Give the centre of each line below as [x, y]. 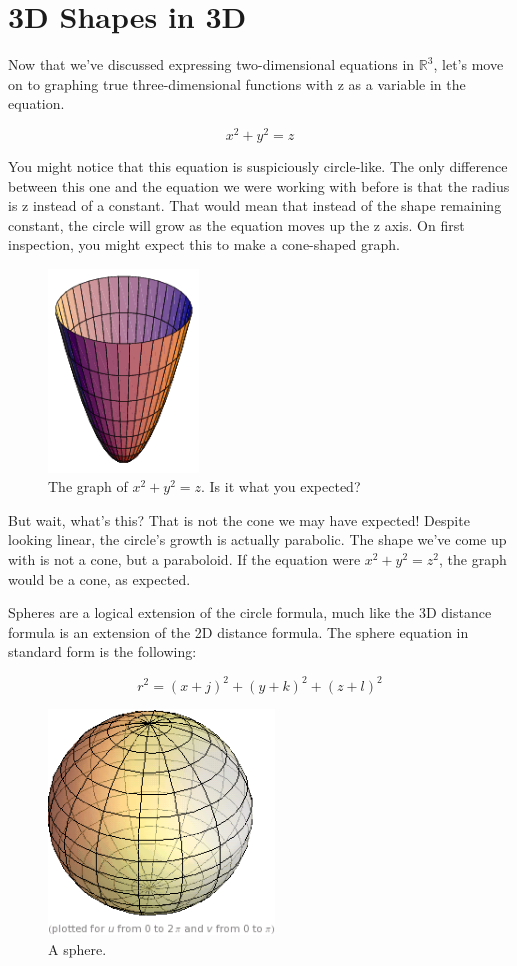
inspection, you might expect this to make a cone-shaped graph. [204, 244]
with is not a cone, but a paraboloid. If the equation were [184, 559]
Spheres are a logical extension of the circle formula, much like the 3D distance [250, 612]
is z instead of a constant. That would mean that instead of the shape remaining [255, 205]
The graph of [88, 486]
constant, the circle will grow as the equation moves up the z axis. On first [236, 224]
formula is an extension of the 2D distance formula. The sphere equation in [238, 631]
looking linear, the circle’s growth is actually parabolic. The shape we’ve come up [257, 539]
